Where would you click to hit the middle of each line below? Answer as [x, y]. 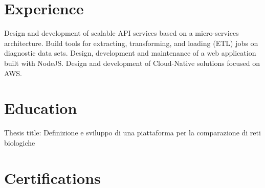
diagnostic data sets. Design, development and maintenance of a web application [130, 53]
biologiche [20, 142]
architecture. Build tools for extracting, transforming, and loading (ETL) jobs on [131, 43]
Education [41, 108]
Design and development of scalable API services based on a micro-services [122, 33]
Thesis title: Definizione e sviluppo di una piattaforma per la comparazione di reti [132, 133]
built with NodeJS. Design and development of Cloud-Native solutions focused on [132, 63]
